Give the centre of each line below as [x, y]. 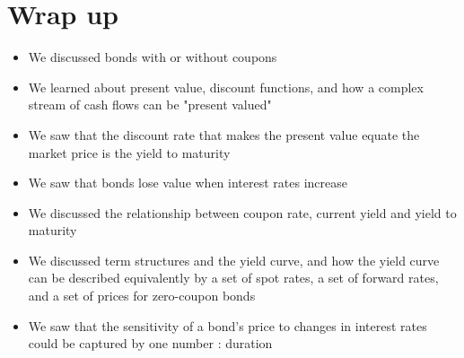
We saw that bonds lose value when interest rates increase [188, 183]
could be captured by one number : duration [150, 343]
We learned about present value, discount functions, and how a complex [226, 87]
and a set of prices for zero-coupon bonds [142, 296]
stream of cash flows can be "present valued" [150, 105]
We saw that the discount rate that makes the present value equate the [224, 134]
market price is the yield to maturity [129, 152]
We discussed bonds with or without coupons [153, 57]
